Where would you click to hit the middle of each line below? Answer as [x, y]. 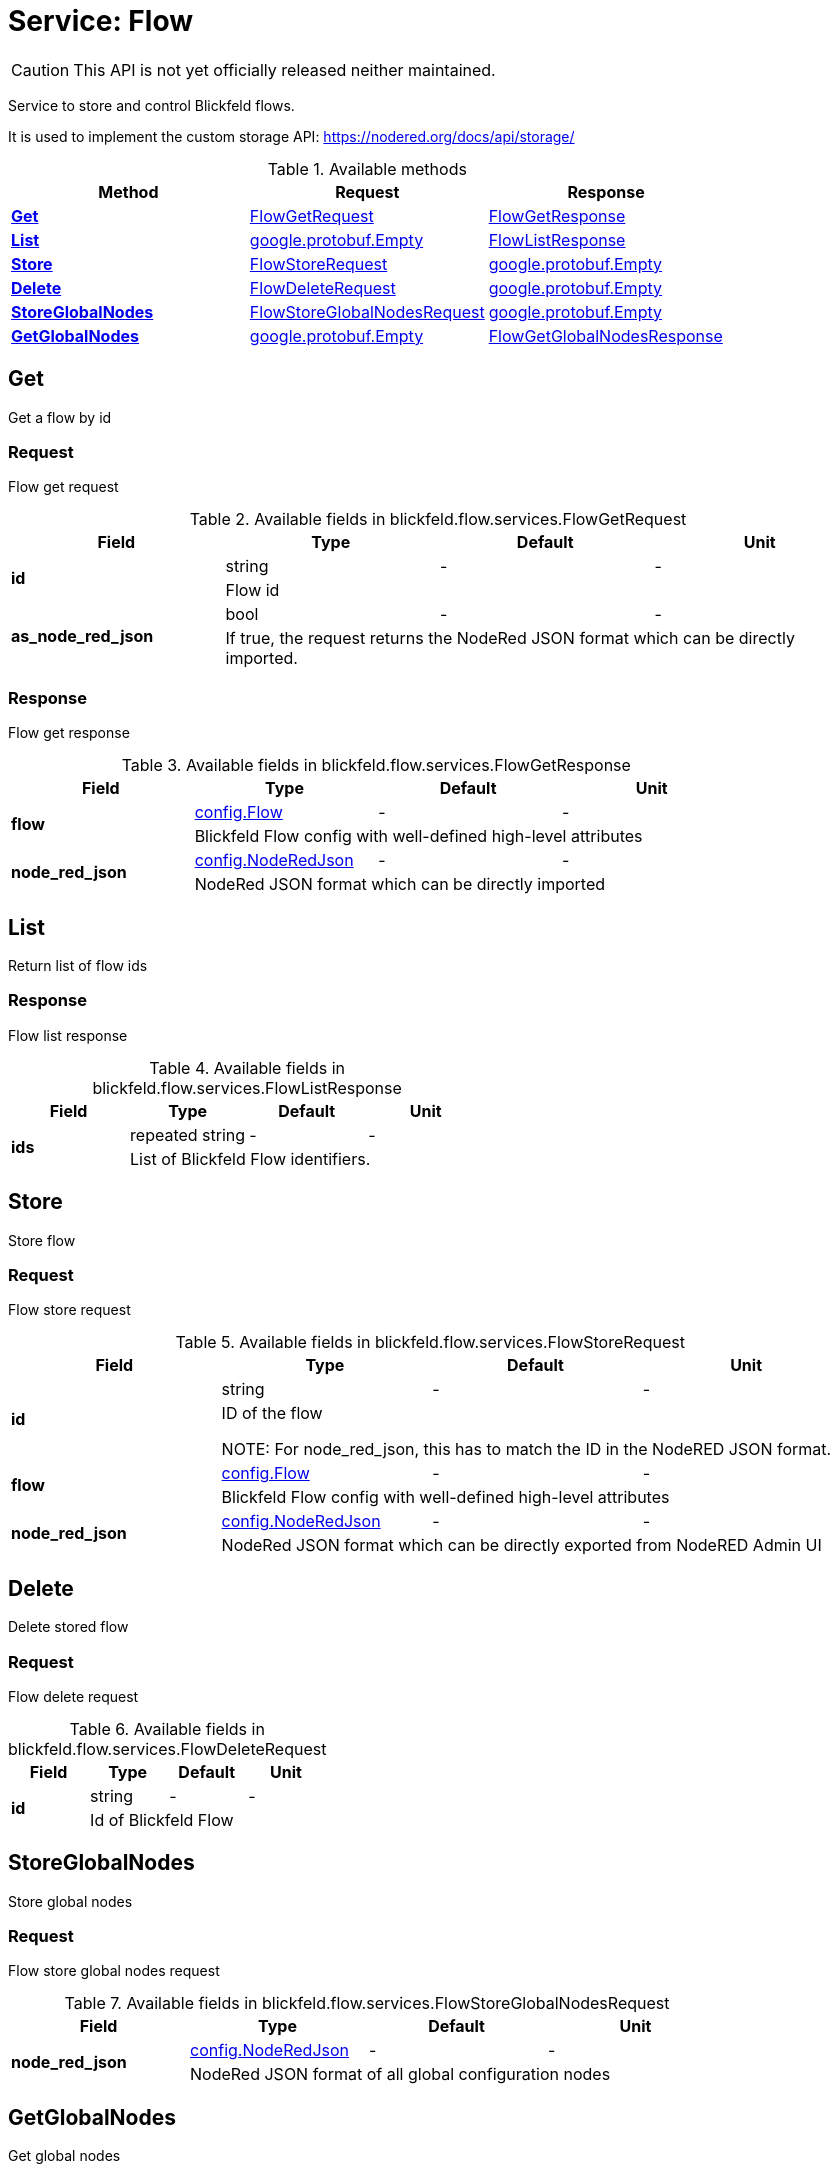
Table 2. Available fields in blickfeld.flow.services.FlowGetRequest [438, 519]
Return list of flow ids [78, 965]
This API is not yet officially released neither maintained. [284, 69]
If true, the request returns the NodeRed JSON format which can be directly [510, 638]
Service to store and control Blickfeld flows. [151, 105]
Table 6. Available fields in [167, 1728]
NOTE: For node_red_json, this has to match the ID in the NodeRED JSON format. [526, 1449]
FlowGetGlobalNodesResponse [605, 335]
